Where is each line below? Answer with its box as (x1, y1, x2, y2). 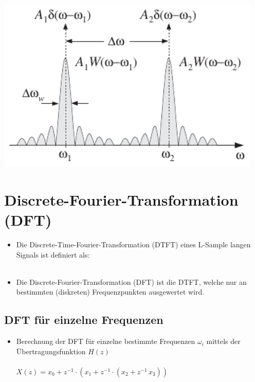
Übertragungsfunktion (16, 345, 86, 356)
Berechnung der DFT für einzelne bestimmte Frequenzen (16, 336, 195, 347)
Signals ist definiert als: (16, 249, 90, 260)
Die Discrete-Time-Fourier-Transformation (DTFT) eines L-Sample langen (16, 239, 251, 249)
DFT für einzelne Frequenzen (4, 312, 163, 328)
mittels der (206, 336, 241, 347)
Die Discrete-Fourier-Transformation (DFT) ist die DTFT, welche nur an (16, 276, 247, 287)
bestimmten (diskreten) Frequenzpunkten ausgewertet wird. (16, 286, 205, 297)
